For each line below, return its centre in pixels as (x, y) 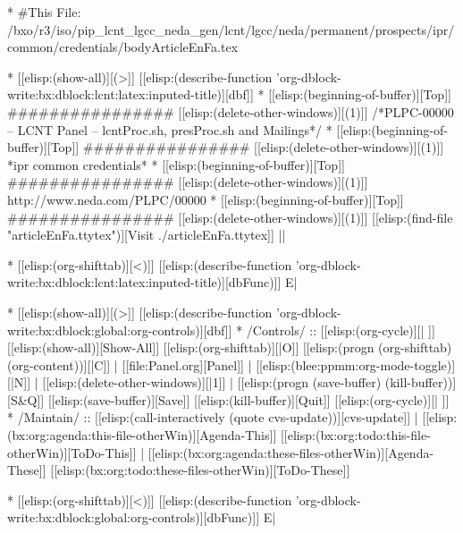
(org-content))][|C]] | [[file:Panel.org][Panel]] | (130, 364)
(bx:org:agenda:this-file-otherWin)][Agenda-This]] (142, 435)
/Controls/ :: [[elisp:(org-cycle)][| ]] (341, 330)
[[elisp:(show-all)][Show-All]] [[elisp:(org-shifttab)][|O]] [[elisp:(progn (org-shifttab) (230, 347)
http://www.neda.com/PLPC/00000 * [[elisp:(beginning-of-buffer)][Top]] (206, 199)
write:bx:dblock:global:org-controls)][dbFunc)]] (134, 517)
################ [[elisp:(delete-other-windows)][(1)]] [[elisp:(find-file (230, 217)
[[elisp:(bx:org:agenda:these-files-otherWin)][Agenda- (291, 452)
